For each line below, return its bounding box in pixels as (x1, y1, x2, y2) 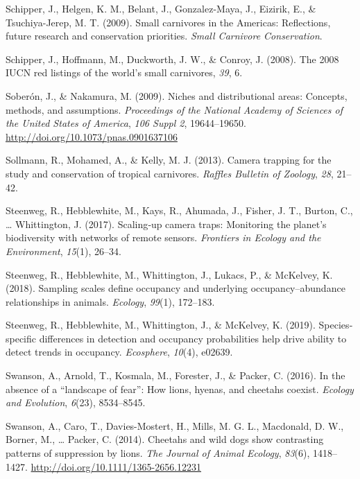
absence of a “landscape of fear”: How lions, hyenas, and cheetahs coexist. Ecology (6, 381, 354, 396)
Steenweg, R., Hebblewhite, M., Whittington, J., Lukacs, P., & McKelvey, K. (6, 267, 333, 281)
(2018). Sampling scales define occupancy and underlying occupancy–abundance (6, 281, 345, 295)
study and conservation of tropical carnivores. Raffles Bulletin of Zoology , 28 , (6, 166, 334, 180)
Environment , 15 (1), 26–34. (6, 243, 121, 258)
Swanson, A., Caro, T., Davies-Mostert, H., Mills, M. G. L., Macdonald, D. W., (6, 418, 344, 433)
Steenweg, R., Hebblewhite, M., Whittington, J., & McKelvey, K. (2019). (6, 317, 316, 332)
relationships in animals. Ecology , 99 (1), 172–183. (6, 294, 215, 308)
